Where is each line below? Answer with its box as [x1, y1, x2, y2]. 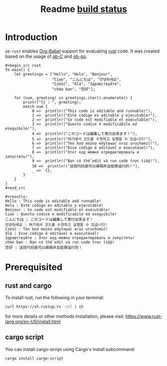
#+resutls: [5, 194, 28, 199]
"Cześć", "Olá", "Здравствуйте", [52, 81, 122, 86]
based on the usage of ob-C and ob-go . [5, 53, 87, 59]
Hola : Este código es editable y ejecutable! [5, 203, 104, 208]
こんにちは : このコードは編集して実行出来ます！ [5, 217, 94, 222]
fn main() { [5, 67, 30, 72]
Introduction [5, 31, 58, 43]
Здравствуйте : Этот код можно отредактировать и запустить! [5, 235, 135, 240]
